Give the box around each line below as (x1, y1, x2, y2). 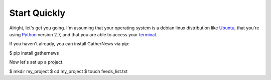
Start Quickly (9, 7, 66, 18)
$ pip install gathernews (9, 50, 59, 56)
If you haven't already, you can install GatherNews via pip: (9, 41, 130, 47)
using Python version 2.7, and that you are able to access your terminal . (9, 31, 158, 37)
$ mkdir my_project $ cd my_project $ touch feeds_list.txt (9, 68, 128, 74)
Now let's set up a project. (9, 59, 64, 65)
